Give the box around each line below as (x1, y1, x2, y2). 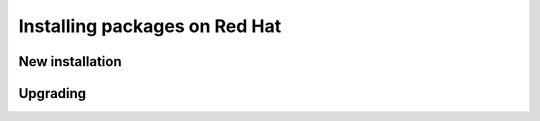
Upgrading (18, 85, 87, 102)
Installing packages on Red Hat (18, 15, 282, 37)
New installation (18, 53, 122, 70)
